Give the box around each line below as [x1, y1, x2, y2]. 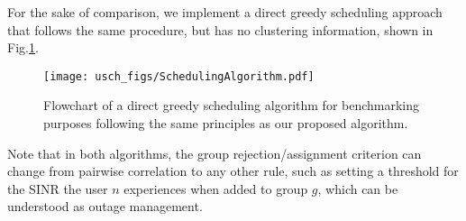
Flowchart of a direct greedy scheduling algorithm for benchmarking [43, 96, 420, 115]
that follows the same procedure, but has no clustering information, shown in [7, 20, 434, 39]
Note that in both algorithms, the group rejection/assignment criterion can [7, 143, 422, 162]
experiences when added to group [123, 179, 308, 198]
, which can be [317, 179, 398, 198]
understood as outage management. [7, 197, 203, 216]
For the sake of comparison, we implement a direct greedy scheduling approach [7, 3, 443, 21]
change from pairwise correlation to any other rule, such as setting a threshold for [7, 161, 459, 180]
